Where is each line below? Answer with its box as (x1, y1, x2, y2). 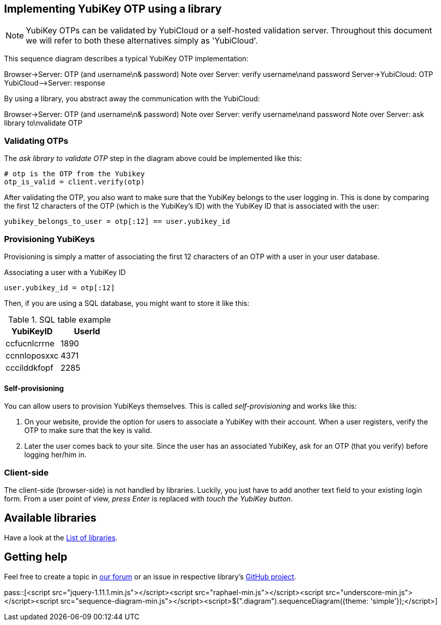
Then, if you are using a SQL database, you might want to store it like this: (4, 298, 249, 307)
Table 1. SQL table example (8, 314, 111, 325)
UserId (74, 326, 100, 336)
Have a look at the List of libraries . (4, 533, 118, 542)
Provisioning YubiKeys (4, 233, 95, 244)
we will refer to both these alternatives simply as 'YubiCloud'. (26, 35, 258, 46)
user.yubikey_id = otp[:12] (4, 283, 115, 292)
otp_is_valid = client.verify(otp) (4, 178, 145, 186)
